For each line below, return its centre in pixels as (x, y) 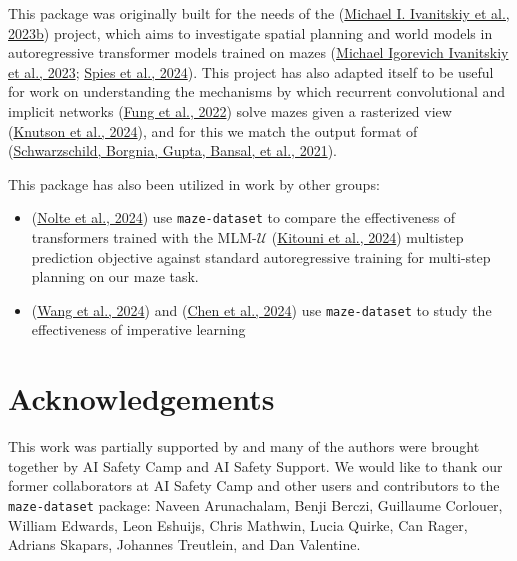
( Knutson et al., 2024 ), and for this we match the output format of (213, 130)
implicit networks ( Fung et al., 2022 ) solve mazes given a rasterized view (230, 110)
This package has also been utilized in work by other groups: (194, 183)
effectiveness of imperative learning (138, 329)
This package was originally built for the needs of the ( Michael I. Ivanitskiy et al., (259, 13)
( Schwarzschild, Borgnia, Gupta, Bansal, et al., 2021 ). (172, 150)
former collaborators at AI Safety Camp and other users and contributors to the (254, 485)
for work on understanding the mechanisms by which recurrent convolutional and (257, 91)
